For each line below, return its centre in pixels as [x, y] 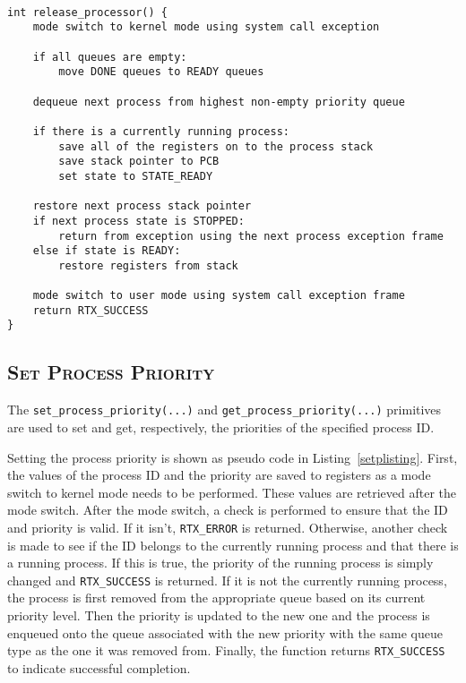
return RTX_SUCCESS [91, 310]
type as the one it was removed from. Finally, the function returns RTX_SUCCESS [226, 650]
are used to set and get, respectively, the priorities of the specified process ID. [221, 427]
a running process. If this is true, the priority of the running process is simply [220, 563]
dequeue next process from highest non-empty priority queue [219, 102]
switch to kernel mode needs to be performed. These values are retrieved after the [232, 492]
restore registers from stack [148, 265]
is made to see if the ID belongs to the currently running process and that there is [233, 545]
